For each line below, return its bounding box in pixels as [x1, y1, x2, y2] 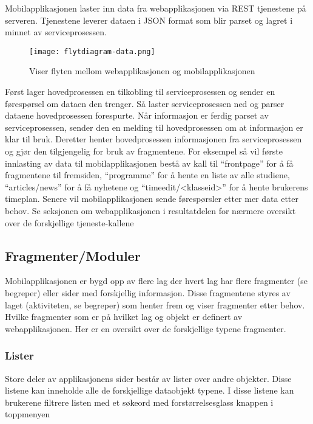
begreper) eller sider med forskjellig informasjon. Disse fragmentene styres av [5, 286, 291, 299]
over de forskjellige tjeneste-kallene [5, 216, 134, 229]
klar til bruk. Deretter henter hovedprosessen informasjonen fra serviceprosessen [5, 133, 302, 145]
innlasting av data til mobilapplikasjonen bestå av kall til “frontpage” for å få [5, 156, 294, 169]
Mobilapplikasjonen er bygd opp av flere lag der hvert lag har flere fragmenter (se [5, 274, 308, 287]
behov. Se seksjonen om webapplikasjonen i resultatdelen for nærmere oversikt [5, 204, 296, 217]
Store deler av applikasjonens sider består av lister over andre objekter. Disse [5, 372, 292, 384]
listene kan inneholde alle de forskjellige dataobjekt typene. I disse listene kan [5, 384, 294, 397]
